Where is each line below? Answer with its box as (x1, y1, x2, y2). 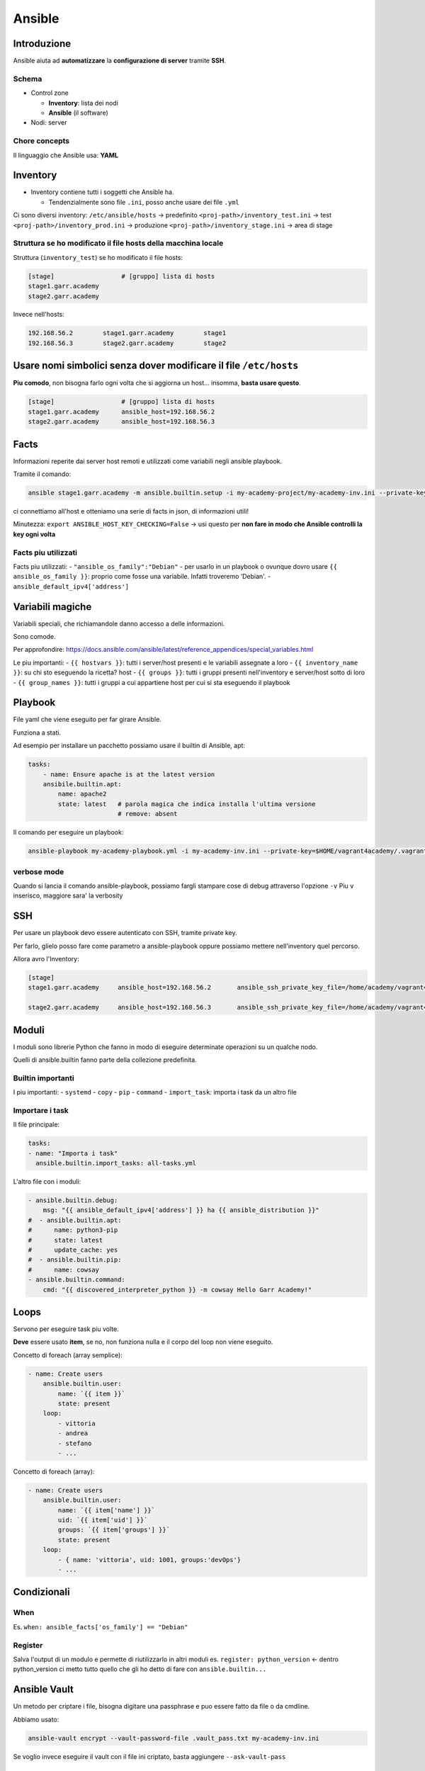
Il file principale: (13, 1120, 60, 1129)
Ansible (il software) (48, 108, 109, 117)
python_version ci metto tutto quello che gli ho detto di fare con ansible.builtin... (13, 1665, 267, 1673)
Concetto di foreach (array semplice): (13, 1350, 123, 1359)
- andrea (57, 1430, 89, 1437)
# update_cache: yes (28, 1245, 118, 1254)
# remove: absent (117, 810, 178, 818)
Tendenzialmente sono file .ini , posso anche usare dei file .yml (48, 198, 240, 206)
